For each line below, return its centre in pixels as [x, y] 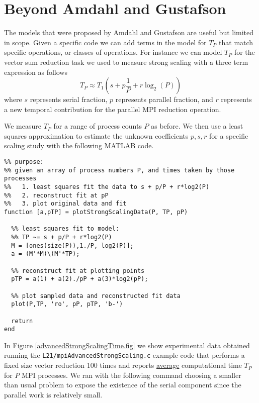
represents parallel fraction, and [164, 99]
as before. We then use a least [197, 126]
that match [236, 42]
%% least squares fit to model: [65, 229]
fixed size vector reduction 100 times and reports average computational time [123, 365]
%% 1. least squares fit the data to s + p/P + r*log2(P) [107, 187]
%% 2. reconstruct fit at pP [56, 195]
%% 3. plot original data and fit [65, 204]
